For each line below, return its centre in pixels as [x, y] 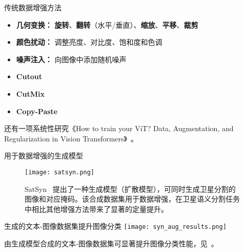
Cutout [29, 76]
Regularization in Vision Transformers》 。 [71, 138]
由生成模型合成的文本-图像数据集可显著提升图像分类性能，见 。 [111, 244]
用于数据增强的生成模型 [44, 156]
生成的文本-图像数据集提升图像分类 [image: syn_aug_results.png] [115, 226]
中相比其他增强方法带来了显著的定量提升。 [96, 209]
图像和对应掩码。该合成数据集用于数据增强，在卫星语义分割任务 [132, 199]
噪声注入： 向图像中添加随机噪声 [71, 59]
